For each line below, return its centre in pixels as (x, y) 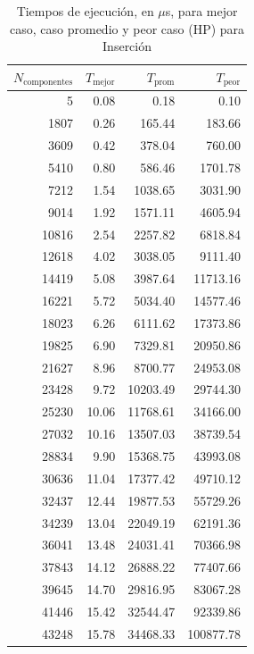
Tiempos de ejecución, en (85, 11)
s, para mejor (201, 11)
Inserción (127, 46)
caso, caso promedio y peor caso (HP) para (127, 28)
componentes (48, 83)
